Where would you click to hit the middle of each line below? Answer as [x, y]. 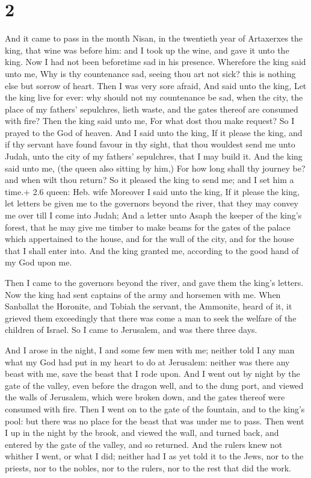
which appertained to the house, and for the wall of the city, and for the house [149, 239]
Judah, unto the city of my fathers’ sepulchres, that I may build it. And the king [154, 156]
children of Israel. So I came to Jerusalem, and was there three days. [131, 330]
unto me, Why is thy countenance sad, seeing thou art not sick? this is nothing [150, 73]
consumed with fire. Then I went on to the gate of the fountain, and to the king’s [155, 408]
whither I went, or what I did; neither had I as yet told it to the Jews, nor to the [154, 456]
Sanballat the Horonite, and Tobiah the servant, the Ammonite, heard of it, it [149, 306]
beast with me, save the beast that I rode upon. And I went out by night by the [152, 374]
